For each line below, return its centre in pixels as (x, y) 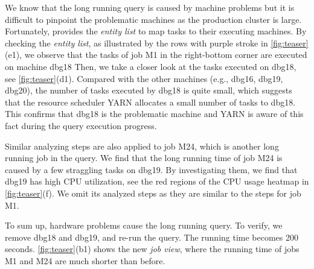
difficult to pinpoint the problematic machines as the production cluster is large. (153, 19)
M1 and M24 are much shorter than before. (85, 260)
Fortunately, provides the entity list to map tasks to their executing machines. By (156, 31)
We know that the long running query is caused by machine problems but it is (150, 7)
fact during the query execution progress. (81, 125)
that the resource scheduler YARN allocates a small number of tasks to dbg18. (150, 102)
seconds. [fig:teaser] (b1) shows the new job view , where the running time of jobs (152, 249)
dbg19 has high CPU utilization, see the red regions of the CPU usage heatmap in (157, 181)
